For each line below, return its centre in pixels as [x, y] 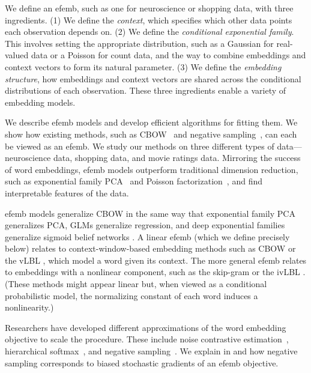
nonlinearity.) [29, 307]
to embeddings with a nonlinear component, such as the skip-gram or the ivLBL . [155, 272]
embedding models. [40, 102]
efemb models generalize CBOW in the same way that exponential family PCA [150, 213]
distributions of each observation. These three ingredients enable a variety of [146, 90]
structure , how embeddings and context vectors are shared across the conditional [153, 78]
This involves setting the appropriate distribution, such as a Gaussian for [139, 43]
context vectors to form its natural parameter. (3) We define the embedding [143, 66]
